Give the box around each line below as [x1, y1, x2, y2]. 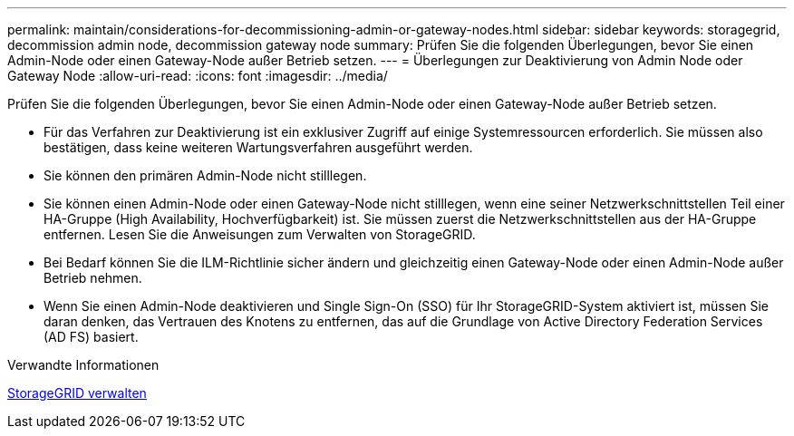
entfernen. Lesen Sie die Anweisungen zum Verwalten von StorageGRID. [44, 227, 476, 242]
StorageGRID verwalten [7, 385, 147, 401]
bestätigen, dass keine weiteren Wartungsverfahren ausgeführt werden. [44, 140, 473, 155]
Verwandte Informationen [7, 357, 160, 373]
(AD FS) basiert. [44, 329, 139, 344]
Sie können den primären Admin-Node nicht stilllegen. [44, 168, 367, 183]
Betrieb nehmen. [44, 270, 142, 286]
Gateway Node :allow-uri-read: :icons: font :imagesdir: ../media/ [7, 68, 388, 83]
